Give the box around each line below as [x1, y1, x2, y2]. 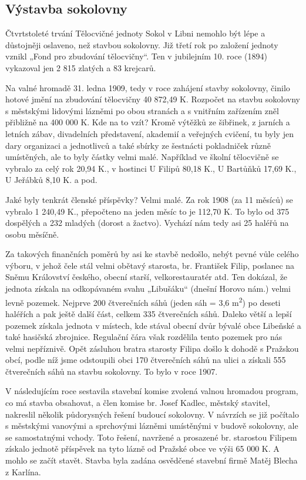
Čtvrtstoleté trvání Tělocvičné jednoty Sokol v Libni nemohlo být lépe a [5, 27, 265, 39]
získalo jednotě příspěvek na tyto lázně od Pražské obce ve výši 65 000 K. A [5, 442, 280, 455]
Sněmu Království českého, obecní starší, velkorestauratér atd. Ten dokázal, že [5, 271, 288, 283]
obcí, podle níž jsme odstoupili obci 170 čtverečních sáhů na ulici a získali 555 [5, 354, 286, 366]
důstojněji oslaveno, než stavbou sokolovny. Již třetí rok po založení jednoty [5, 38, 278, 51]
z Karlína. [5, 465, 41, 478]
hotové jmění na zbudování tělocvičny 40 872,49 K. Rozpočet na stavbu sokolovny [5, 93, 301, 105]
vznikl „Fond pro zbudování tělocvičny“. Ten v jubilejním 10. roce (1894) [5, 50, 267, 62]
